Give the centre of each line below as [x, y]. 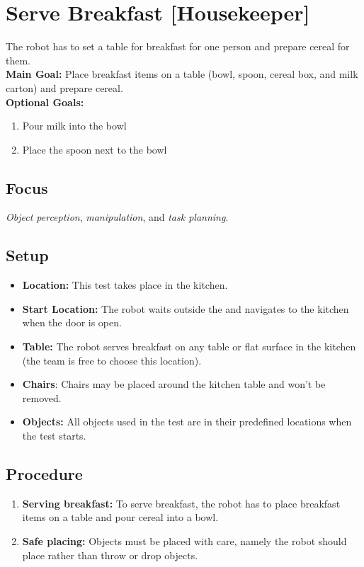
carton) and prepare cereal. [64, 87]
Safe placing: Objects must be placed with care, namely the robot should [184, 541]
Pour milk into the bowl [74, 126]
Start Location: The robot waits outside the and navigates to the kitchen [186, 308]
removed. [42, 397]
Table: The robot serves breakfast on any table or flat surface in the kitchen [189, 346]
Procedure [44, 474]
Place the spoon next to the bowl [95, 149]
